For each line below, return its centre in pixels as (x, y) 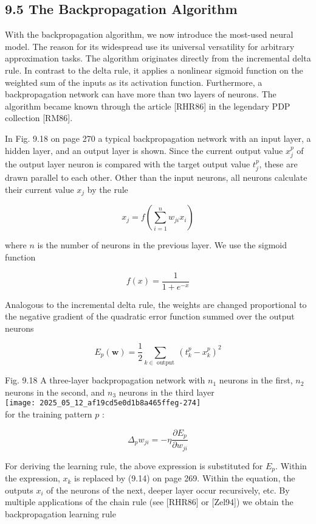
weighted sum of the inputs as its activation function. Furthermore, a (134, 82)
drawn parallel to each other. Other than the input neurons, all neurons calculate (156, 177)
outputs (19, 490)
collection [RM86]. (39, 118)
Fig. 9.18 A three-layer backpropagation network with (105, 380)
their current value (39, 189)
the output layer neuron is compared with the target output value (128, 163)
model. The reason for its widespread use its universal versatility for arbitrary (150, 46)
